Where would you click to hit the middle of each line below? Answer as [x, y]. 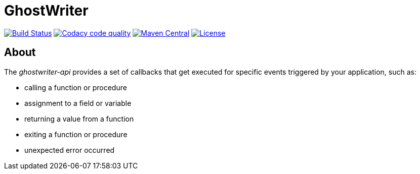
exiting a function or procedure [76, 134]
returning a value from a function [79, 119]
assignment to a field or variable [78, 103]
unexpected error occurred [70, 150]
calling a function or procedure [76, 87]
